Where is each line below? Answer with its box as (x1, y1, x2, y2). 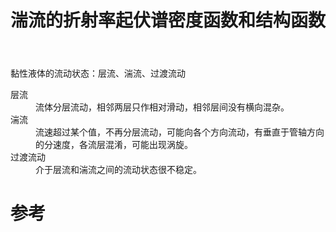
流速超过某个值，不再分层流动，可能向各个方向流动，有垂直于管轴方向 (35, 126, 325, 138)
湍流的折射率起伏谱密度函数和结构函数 (10, 9, 327, 32)
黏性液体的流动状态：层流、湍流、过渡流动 (10, 67, 186, 80)
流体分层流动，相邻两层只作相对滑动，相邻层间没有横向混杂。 (35, 101, 290, 113)
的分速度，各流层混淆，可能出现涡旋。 (35, 139, 193, 151)
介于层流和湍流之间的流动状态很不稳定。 (35, 164, 202, 176)
